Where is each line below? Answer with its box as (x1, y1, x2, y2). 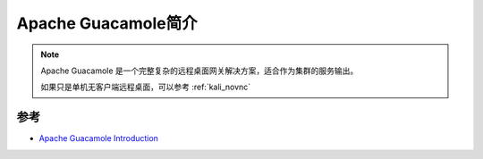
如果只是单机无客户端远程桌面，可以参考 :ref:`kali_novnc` (40, 81, 251, 93)
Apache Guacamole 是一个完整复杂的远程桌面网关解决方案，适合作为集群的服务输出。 (40, 65, 359, 76)
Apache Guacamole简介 (16, 13, 198, 33)
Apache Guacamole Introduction (38, 133, 158, 144)
